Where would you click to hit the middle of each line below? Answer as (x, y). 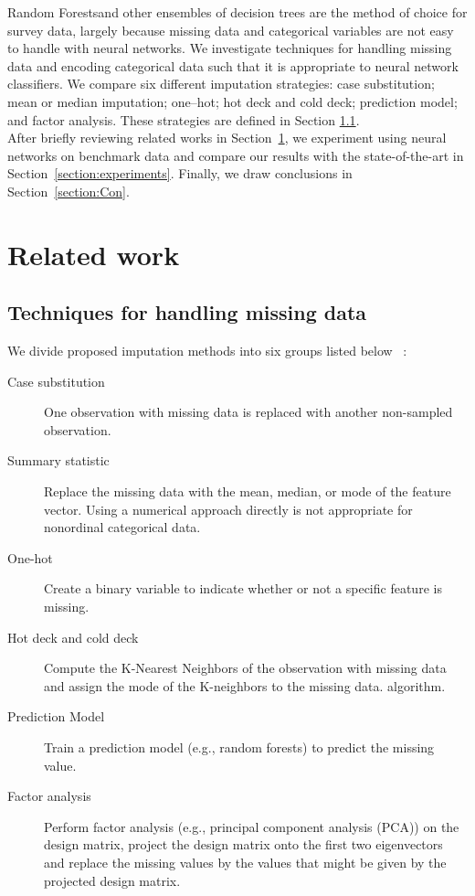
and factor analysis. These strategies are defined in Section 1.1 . (184, 119)
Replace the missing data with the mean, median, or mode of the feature (248, 491)
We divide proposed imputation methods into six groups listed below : (207, 351)
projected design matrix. (112, 880)
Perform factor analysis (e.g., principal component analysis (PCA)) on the (252, 826)
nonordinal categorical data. (122, 527)
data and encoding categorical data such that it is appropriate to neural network (233, 65)
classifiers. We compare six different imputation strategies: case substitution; (221, 84)
